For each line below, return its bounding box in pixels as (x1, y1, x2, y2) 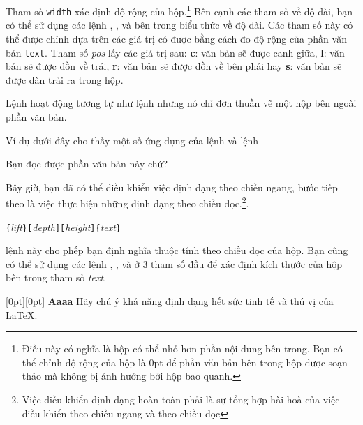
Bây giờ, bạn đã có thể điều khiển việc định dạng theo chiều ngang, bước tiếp (6, 179, 338, 194)
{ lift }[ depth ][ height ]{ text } (6, 219, 121, 234)
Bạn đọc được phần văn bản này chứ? (6, 156, 168, 171)
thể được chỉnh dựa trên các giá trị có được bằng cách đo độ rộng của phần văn (6, 31, 347, 45)
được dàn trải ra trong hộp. (6, 72, 124, 87)
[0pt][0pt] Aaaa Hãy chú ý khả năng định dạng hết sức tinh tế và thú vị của (6, 294, 334, 308)
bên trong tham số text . (6, 270, 107, 285)
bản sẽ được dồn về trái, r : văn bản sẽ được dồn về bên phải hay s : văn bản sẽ (6, 59, 342, 73)
